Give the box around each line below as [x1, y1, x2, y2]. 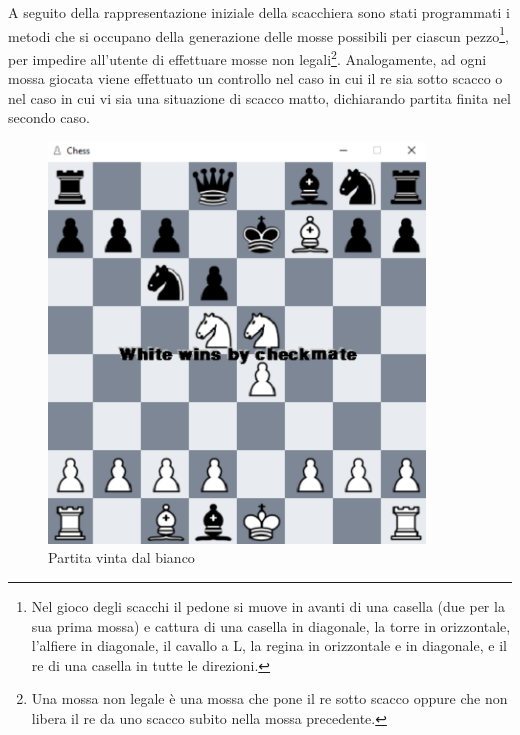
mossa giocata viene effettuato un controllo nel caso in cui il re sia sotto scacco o [8, 68, 503, 89]
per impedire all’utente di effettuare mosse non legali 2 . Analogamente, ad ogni [8, 45, 487, 69]
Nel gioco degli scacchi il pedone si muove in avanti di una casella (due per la [31, 595, 505, 616]
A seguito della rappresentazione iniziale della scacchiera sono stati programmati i [8, 2, 510, 22]
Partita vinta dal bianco [48, 547, 195, 568]
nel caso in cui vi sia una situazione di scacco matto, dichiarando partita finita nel [8, 87, 511, 108]
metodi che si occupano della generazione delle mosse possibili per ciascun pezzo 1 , [8, 22, 510, 46]
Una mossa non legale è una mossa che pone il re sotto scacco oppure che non [31, 688, 508, 709]
